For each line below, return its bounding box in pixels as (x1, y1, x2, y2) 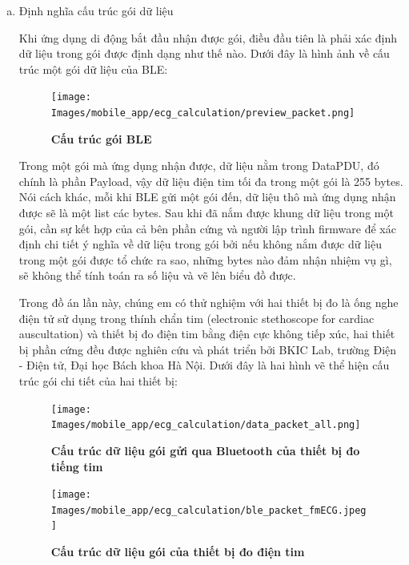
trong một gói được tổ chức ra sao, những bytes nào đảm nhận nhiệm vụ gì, (18, 251, 392, 268)
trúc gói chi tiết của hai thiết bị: (18, 373, 178, 389)
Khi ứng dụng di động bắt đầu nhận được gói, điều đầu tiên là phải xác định (18, 29, 398, 46)
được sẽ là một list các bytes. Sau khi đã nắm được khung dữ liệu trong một (18, 204, 394, 221)
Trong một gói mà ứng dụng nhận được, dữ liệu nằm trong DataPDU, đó (18, 157, 379, 174)
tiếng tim (50, 458, 103, 474)
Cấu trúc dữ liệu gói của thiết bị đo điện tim (50, 543, 305, 560)
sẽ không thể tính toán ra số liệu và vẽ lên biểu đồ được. (18, 267, 296, 284)
